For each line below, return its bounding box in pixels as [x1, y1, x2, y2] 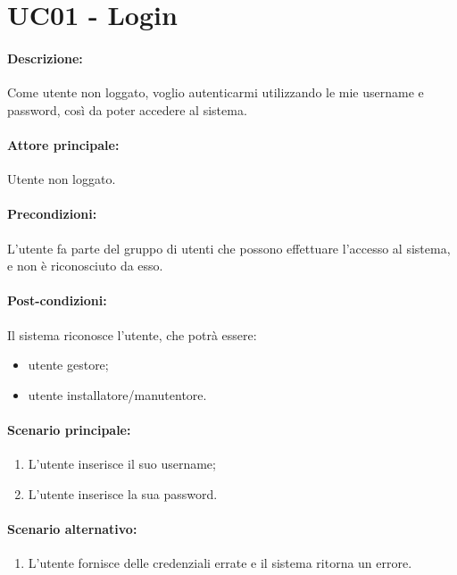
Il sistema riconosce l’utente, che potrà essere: [7, 325, 257, 344]
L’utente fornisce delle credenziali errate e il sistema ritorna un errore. [28, 554, 412, 572]
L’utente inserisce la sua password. [28, 484, 218, 503]
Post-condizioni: [7, 291, 107, 310]
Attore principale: [7, 135, 120, 154]
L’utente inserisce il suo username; [28, 454, 216, 473]
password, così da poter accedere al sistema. [7, 100, 247, 119]
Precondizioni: [7, 204, 97, 223]
